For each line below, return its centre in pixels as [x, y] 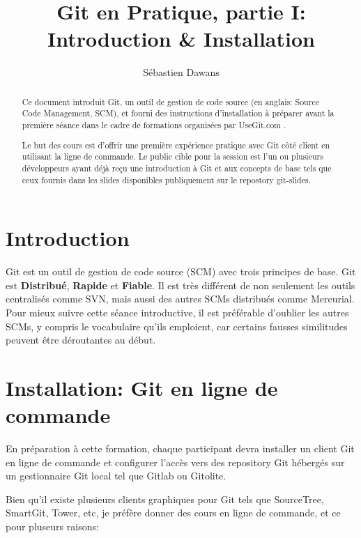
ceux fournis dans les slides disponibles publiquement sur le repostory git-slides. [166, 179]
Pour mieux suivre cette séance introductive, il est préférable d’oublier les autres [177, 312]
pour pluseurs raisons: [52, 526]
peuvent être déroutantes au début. [81, 340]
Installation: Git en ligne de [142, 387]
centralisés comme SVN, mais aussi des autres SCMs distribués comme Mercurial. [180, 299]
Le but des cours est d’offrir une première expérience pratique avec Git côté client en [176, 145]
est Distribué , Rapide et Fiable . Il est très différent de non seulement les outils [180, 285]
